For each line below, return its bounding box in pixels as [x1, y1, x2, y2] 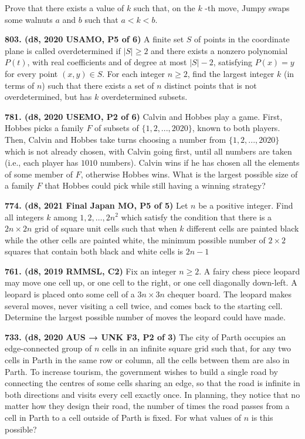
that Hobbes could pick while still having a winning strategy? [45, 179, 266, 192]
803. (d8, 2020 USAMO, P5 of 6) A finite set [5, 33, 184, 45]
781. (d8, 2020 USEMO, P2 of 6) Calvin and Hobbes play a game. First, [5, 110, 283, 122]
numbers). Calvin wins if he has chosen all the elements [100, 156, 300, 169]
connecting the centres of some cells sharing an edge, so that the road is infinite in [5, 377, 300, 389]
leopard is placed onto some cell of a [5, 288, 135, 300]
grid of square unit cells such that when [35, 222, 177, 234]
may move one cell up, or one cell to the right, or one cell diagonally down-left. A [5, 276, 297, 289]
